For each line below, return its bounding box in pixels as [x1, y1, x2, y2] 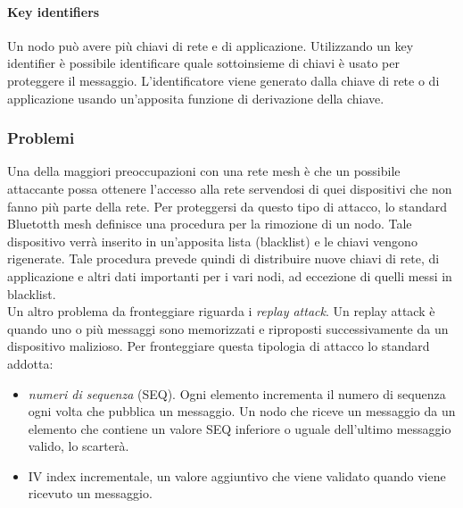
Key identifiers [7, 2, 100, 21]
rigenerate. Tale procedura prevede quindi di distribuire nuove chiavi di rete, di [7, 249, 440, 268]
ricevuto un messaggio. [28, 484, 153, 503]
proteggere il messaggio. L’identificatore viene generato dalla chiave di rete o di [7, 71, 440, 89]
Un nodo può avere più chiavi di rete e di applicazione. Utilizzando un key [7, 36, 414, 54]
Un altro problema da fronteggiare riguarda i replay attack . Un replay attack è [7, 302, 435, 321]
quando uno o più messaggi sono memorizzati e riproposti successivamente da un [7, 319, 449, 337]
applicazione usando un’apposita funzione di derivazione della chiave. [7, 88, 384, 107]
